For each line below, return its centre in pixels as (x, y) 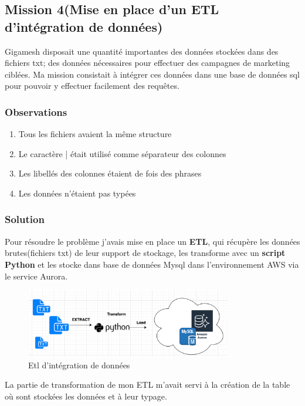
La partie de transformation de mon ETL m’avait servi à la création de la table (148, 385)
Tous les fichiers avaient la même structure (95, 134)
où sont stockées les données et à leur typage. (86, 396)
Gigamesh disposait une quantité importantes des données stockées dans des (142, 51)
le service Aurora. (36, 276)
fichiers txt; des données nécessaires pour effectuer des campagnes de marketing (148, 63)
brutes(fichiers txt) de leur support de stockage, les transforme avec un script (145, 253)
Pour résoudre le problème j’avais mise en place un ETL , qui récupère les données (152, 241)
